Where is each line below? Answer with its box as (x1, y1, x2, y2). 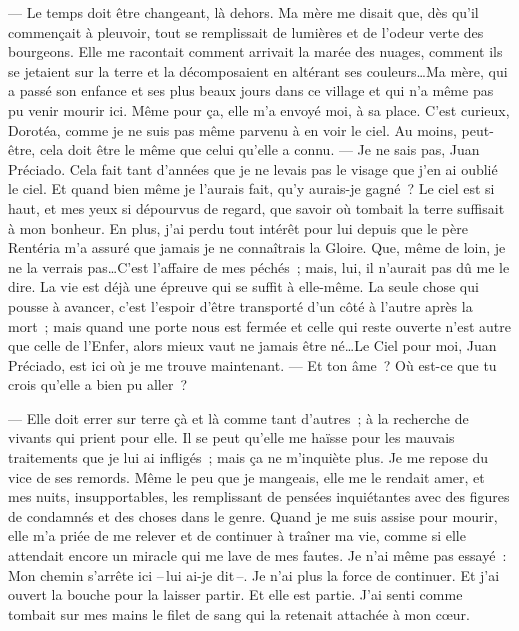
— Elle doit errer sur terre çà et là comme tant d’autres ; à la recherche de (8, 407, 469, 428)
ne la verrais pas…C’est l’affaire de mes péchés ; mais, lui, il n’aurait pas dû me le (8, 256, 510, 277)
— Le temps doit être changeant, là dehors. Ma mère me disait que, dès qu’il (8, 2, 479, 22)
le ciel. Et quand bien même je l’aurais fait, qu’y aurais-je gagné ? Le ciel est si (8, 178, 495, 199)
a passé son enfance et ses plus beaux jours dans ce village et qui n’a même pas (8, 80, 494, 101)
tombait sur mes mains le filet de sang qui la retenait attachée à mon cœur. (8, 603, 470, 624)
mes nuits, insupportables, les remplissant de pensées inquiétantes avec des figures (8, 486, 510, 507)
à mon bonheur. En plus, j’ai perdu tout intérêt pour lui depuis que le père (8, 217, 468, 238)
